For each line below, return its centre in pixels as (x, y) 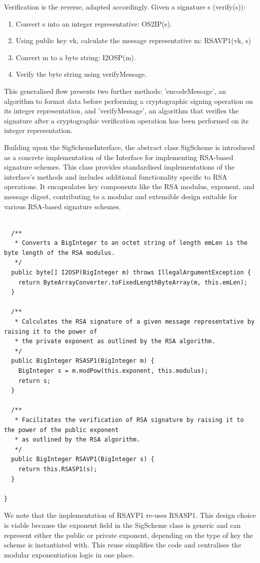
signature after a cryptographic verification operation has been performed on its (126, 120)
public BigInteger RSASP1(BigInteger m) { (83, 361)
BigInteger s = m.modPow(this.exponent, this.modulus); (113, 371)
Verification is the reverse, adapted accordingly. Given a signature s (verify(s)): (125, 7)
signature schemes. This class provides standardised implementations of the (119, 167)
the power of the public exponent (61, 430)
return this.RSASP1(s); (58, 469)
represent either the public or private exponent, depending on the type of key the (128, 535)
